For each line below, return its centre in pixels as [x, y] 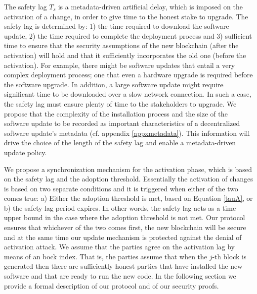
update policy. [25, 152]
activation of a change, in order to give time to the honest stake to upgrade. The [126, 16]
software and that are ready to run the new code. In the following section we [120, 276]
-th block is [229, 256]
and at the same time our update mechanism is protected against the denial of [123, 237]
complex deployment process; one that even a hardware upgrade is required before [128, 75]
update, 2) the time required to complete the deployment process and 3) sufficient [128, 35]
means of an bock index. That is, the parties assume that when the [106, 256]
